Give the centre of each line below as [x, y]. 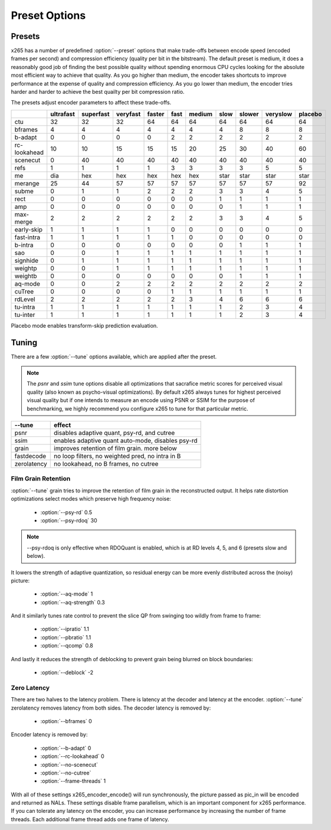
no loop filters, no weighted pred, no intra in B [117, 456]
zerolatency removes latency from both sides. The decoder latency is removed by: [111, 708]
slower [249, 114]
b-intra [24, 245]
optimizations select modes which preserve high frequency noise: [91, 499]
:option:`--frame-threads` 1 [73, 781]
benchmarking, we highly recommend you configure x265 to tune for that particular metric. [137, 409]
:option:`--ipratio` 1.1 [65, 629]
